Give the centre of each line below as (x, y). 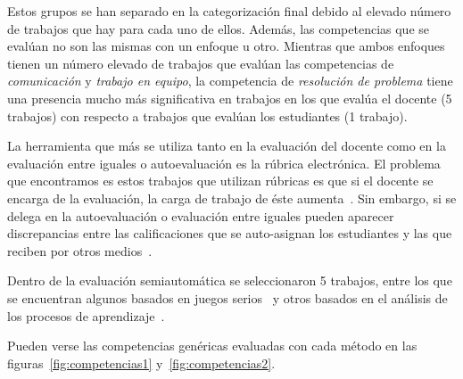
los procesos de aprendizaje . (86, 315)
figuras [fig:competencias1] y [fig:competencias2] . (141, 363)
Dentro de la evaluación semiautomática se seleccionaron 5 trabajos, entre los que (230, 280)
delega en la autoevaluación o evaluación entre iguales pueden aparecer (201, 215)
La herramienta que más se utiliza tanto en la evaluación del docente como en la (227, 146)
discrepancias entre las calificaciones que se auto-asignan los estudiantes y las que (230, 233)
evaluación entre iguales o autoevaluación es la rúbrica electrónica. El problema (224, 163)
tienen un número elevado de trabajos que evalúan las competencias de (201, 63)
